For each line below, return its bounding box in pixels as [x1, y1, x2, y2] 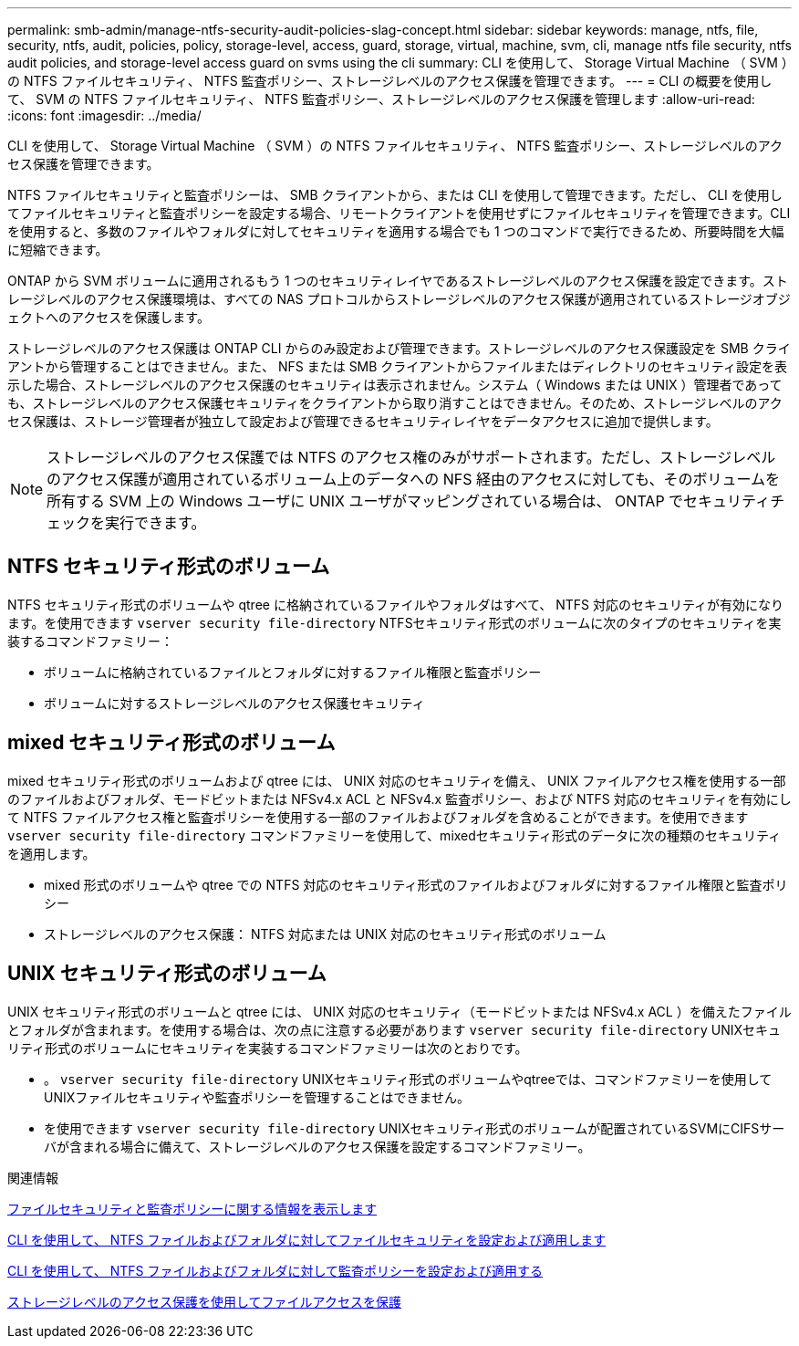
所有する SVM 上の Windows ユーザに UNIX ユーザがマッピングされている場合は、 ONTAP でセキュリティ [47, 492, 771, 510]
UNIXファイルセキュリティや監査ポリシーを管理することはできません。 [44, 1089, 471, 1105]
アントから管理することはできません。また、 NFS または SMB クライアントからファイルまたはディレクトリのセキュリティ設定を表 [7, 359, 787, 374]
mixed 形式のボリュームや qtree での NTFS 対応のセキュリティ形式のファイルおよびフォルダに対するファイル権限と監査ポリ [44, 876, 788, 892]
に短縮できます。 [7, 242, 109, 257]
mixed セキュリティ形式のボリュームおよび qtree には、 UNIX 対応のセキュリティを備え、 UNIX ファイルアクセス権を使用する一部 [7, 772, 786, 788]
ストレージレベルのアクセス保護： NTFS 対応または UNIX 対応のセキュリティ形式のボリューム [44, 925, 607, 942]
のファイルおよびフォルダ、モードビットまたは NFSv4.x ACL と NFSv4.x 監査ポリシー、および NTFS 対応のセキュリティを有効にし [7, 790, 792, 807]
